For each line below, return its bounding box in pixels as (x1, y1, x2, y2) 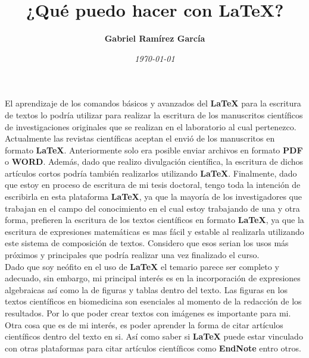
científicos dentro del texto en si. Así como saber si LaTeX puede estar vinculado (5, 330, 303, 343)
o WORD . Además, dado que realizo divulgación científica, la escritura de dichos (5, 155, 304, 168)
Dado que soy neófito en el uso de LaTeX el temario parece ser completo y (5, 260, 279, 272)
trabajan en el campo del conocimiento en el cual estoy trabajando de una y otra (5, 202, 300, 214)
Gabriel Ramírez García (104, 32, 205, 45)
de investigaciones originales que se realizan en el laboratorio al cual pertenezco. (5, 120, 296, 133)
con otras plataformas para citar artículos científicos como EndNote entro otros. (5, 341, 301, 354)
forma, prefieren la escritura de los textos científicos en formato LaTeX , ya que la (5, 213, 304, 226)
